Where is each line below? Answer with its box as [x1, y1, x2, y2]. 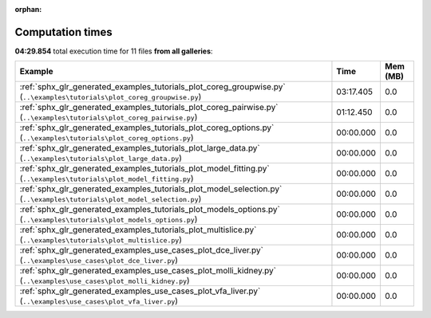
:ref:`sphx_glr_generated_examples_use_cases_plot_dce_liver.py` [19, 245, 263, 256]
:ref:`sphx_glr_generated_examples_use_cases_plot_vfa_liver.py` [19, 285, 261, 296]
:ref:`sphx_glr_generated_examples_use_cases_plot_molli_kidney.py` [19, 265, 277, 277]
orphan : [14, 5, 42, 14]
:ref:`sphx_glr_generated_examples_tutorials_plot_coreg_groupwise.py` [19, 81, 287, 92]
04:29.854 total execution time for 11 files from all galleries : [14, 46, 213, 56]
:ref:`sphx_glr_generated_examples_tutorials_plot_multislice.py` [19, 224, 257, 235]
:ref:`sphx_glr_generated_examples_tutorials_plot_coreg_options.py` [19, 122, 275, 133]
